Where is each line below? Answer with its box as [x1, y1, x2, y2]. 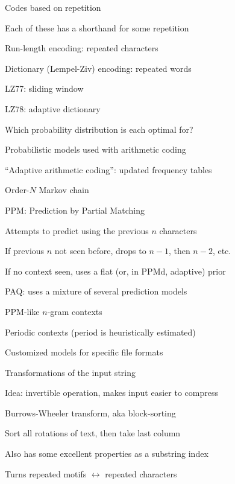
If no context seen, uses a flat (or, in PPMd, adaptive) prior [5, 264, 226, 277]
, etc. [212, 244, 231, 257]
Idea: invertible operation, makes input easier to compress [5, 386, 218, 399]
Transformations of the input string [5, 366, 136, 378]
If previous [5, 244, 45, 257]
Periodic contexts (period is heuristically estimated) [5, 325, 196, 338]
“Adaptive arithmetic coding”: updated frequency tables [5, 163, 212, 176]
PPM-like [5, 305, 40, 317]
